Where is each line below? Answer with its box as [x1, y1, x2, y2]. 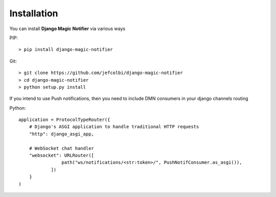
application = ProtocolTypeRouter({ [18, 117, 110, 122]
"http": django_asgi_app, [29, 131, 95, 137]
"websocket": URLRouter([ [29, 153, 95, 158]
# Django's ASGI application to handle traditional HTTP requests [29, 124, 199, 130]
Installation [9, 8, 58, 19]
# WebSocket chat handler [29, 145, 95, 151]
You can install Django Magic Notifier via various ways [9, 26, 125, 32]
